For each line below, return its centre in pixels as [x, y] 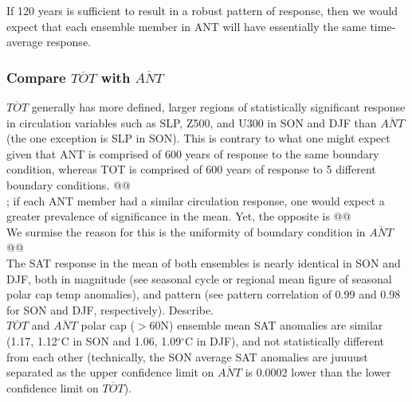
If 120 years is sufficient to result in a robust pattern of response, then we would [202, 10]
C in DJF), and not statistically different [284, 340]
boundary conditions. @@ [69, 184]
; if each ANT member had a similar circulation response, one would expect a [196, 200]
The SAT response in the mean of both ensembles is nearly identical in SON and [204, 262]
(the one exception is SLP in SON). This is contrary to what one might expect [198, 138]
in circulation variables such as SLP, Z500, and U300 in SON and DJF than [192, 122]
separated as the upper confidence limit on [110, 372]
